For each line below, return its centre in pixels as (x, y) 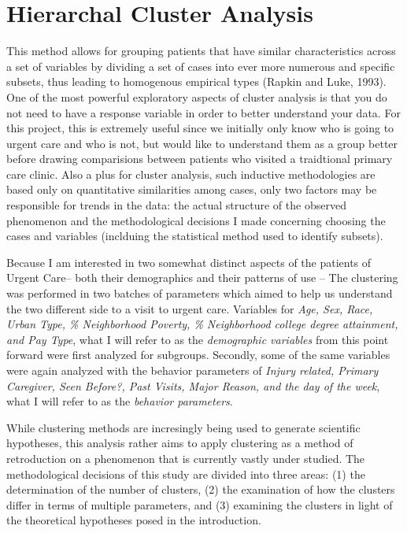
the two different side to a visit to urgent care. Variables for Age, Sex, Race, (190, 308)
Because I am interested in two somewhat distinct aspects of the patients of (189, 262)
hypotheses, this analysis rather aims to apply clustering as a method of (180, 443)
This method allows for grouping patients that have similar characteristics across (201, 51)
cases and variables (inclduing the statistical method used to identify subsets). (195, 236)
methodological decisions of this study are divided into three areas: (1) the (186, 474)
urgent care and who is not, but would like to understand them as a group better (202, 143)
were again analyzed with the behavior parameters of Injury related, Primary (192, 370)
